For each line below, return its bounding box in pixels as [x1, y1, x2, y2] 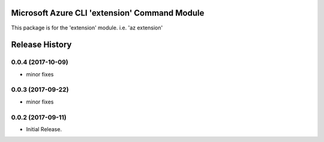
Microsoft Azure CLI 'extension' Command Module [11, 8, 205, 18]
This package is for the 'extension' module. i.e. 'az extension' [11, 24, 163, 31]
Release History [11, 40, 72, 50]
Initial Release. [26, 125, 62, 132]
